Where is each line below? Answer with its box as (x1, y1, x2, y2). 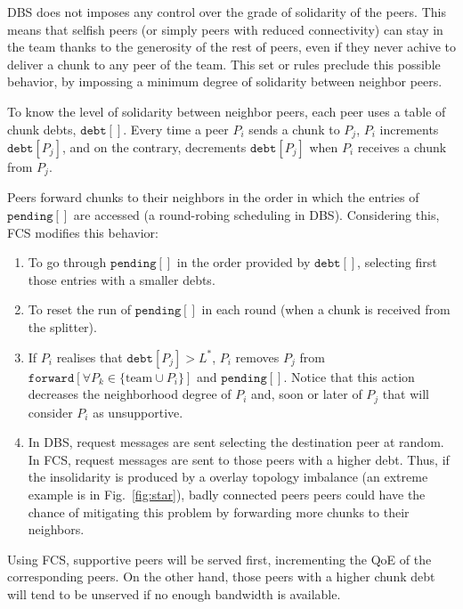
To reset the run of (28, 300, 132, 319)
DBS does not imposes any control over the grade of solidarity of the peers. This (7, 3, 446, 20)
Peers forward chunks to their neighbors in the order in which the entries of (7, 188, 419, 207)
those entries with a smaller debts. (28, 270, 215, 288)
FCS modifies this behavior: (7, 223, 158, 241)
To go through (28, 253, 107, 272)
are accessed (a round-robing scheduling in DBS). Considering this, (73, 206, 440, 224)
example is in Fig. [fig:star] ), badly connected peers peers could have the (28, 485, 426, 504)
